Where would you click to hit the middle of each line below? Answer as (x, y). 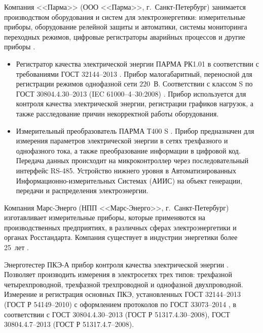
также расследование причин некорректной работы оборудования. (117, 113)
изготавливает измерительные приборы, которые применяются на (105, 217)
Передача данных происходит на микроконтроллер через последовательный (132, 160)
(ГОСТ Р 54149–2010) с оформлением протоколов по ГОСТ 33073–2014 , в (120, 304)
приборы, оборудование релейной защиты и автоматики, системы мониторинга (126, 27)
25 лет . (16, 247)
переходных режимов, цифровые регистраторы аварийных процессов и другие (125, 36)
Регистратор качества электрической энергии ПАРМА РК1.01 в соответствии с (137, 63)
